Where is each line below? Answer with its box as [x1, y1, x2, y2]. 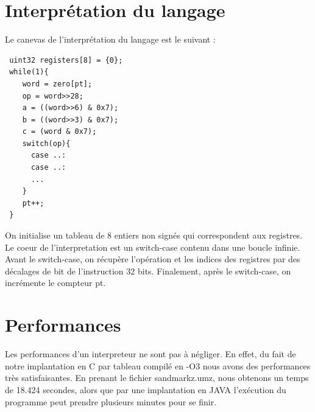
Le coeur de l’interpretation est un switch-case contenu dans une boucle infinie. [5, 240, 300, 253]
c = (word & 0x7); [22, 127, 97, 136]
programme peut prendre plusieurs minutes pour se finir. [5, 395, 217, 408]
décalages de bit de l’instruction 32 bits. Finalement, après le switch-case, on [5, 264, 291, 277]
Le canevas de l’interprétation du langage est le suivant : [5, 33, 216, 46]
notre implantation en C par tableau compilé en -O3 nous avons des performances [5, 359, 311, 372]
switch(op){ [22, 139, 71, 148]
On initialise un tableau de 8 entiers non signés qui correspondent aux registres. [5, 229, 303, 242]
